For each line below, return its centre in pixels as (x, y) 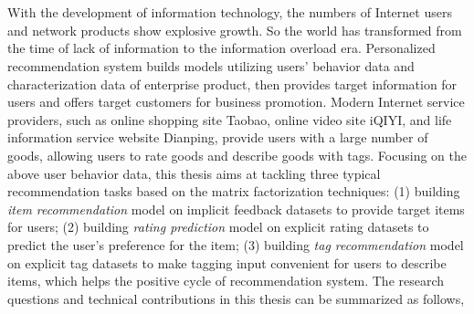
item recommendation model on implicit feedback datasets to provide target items (236, 209)
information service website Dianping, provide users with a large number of (218, 137)
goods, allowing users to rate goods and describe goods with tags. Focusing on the (237, 155)
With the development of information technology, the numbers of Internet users (230, 12)
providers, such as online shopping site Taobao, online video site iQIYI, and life (230, 119)
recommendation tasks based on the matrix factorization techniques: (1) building (234, 191)
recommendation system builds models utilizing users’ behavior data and (211, 65)
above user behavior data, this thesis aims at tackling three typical (194, 173)
